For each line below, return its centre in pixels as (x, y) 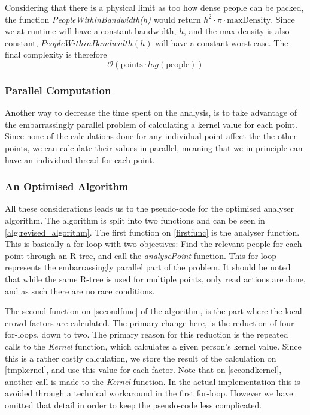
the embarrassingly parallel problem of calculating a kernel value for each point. (151, 124)
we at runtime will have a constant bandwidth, (91, 31)
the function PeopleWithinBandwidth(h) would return (103, 19)
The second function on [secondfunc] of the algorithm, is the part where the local (154, 311)
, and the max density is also (237, 31)
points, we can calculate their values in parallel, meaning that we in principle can (154, 147)
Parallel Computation (58, 90)
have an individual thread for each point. (80, 159)
